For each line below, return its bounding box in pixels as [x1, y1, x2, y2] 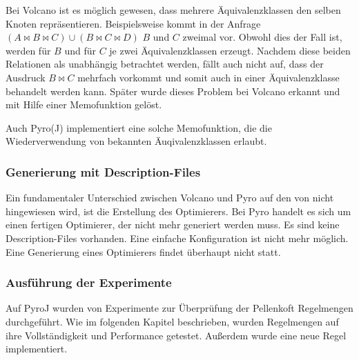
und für [64, 43, 96, 57]
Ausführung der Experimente [6, 274, 172, 291]
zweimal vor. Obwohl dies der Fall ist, [182, 30, 342, 44]
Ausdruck [6, 70, 46, 84]
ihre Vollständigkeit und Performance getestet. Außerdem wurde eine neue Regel [6, 328, 347, 342]
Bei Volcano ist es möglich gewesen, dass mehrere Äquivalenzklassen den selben [6, 3, 341, 17]
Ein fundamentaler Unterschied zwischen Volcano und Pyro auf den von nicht [6, 190, 334, 205]
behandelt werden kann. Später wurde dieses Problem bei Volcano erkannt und [6, 83, 340, 98]
